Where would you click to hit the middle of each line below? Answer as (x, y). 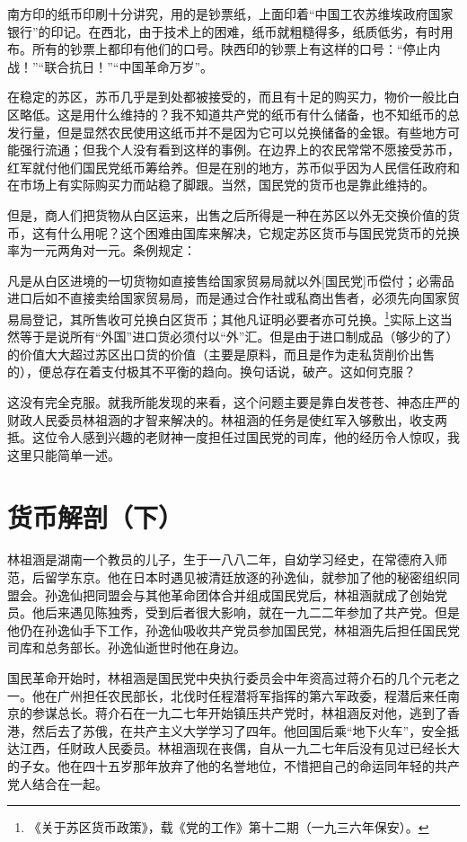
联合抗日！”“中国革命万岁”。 (129, 66)
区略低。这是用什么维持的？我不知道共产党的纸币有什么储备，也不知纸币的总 (233, 114)
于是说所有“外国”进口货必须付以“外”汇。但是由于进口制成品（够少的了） (245, 337)
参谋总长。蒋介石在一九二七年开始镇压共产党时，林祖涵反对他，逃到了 (239, 713)
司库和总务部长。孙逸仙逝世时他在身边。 (127, 647)
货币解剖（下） (96, 516)
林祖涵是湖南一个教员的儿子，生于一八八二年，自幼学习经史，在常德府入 (221, 559)
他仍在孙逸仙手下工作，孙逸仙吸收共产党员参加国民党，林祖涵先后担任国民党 (233, 629)
